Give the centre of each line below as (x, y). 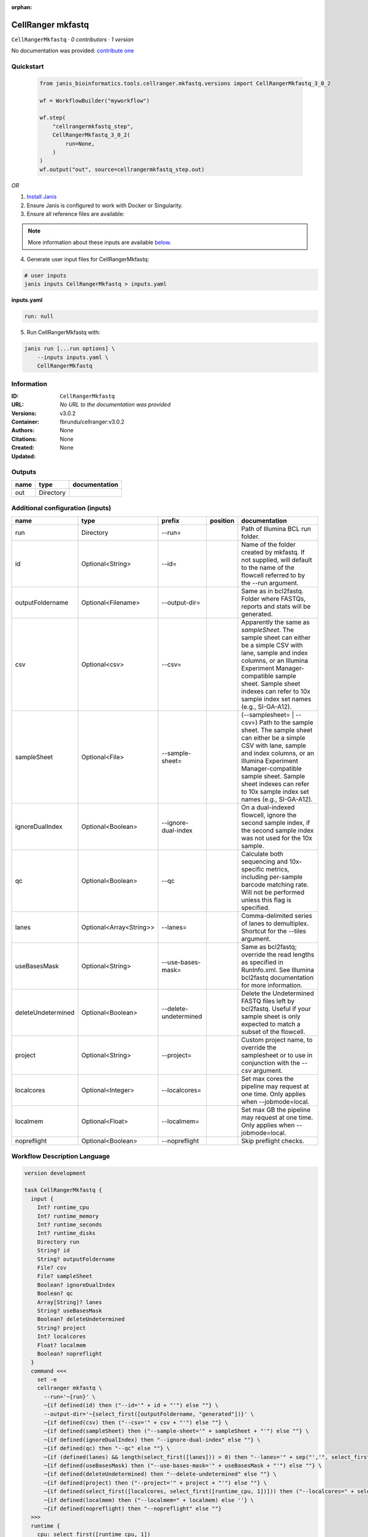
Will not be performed (273, 892)
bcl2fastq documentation (278, 978)
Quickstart (28, 66)
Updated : (24, 456)
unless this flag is (266, 899)
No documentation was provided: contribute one (73, 51)
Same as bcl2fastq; (269, 947)
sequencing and (265, 861)
